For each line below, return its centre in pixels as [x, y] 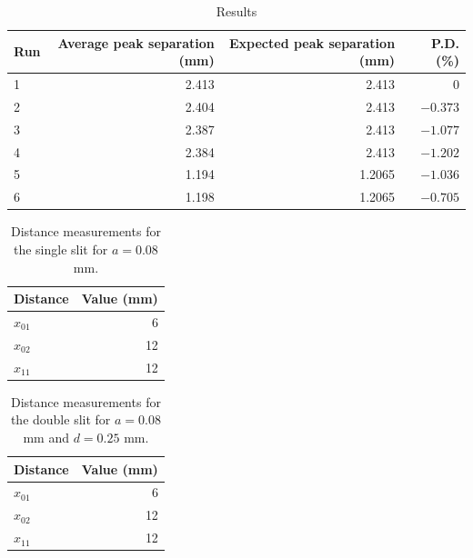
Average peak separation [136, 42]
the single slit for [60, 249]
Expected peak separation [312, 42]
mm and [46, 437]
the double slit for [60, 419]
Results [236, 11]
